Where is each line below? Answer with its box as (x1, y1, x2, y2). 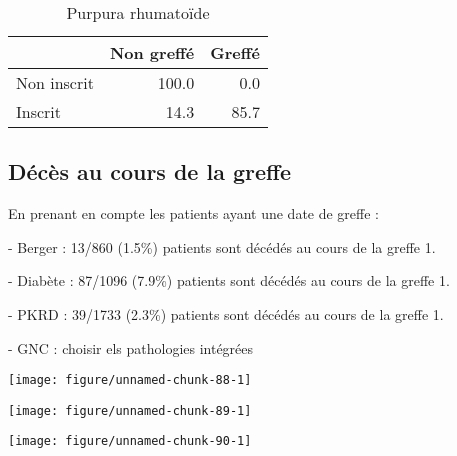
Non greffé (109, 41, 195, 64)
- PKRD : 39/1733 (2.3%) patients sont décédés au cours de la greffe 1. (8, 303, 444, 324)
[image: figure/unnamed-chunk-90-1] (8, 434, 252, 449)
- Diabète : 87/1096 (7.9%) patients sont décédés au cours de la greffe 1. (8, 270, 450, 291)
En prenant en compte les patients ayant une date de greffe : (8, 203, 379, 224)
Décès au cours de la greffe (8, 156, 292, 187)
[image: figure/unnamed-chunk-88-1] (8, 373, 252, 388)
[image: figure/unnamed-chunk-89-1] (8, 403, 252, 418)
